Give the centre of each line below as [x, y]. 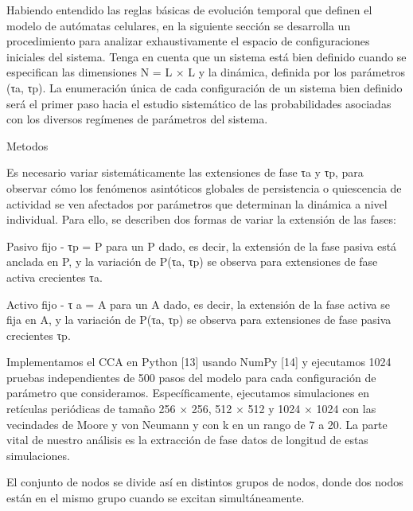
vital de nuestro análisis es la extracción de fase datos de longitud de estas [187, 440]
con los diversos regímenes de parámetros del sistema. [137, 119]
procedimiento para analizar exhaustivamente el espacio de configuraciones [188, 41]
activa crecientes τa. [55, 277]
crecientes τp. [39, 335]
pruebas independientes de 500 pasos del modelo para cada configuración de [191, 377]
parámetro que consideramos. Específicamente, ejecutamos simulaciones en [188, 393]
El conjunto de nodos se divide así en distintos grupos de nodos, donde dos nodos [205, 482]
